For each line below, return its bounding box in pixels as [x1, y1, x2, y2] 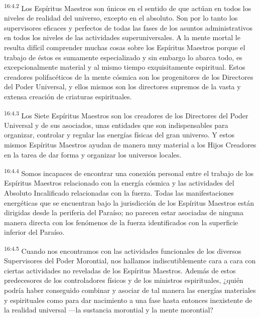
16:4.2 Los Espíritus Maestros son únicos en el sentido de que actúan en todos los [4, 2, 251, 13]
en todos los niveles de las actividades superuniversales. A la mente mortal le [4, 32, 240, 43]
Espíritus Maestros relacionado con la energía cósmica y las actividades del [4, 178, 234, 188]
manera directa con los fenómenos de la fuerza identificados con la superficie [4, 217, 238, 227]
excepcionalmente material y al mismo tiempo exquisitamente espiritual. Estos [4, 62, 245, 72]
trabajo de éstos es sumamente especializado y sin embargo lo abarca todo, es [4, 52, 242, 62]
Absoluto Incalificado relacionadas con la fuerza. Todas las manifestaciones [4, 188, 234, 198]
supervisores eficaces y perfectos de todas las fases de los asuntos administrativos [4, 22, 253, 33]
